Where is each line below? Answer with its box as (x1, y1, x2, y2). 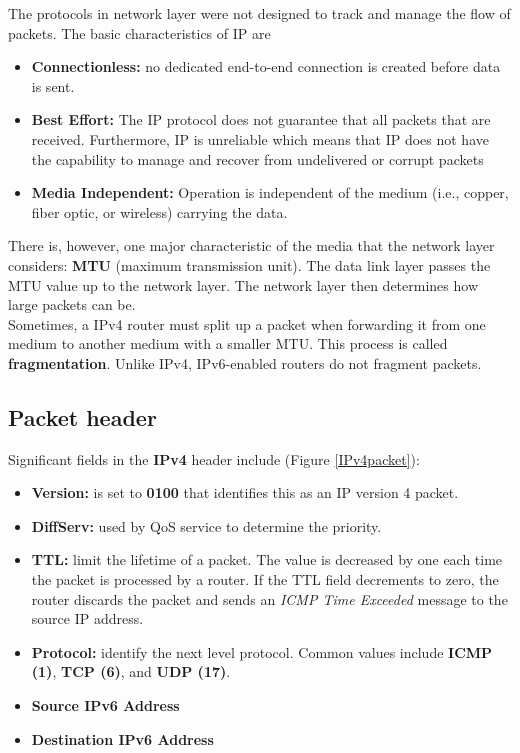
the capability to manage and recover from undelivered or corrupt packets (31, 148, 484, 169)
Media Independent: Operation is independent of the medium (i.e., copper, (31, 182, 509, 203)
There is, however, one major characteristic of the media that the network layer (8, 235, 495, 256)
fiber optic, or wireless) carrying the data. (31, 201, 288, 222)
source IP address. (31, 608, 144, 629)
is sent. (31, 75, 75, 96)
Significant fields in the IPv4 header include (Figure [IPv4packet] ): (8, 448, 420, 469)
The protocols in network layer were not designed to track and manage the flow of (8, 3, 511, 23)
